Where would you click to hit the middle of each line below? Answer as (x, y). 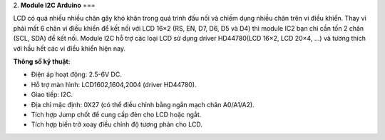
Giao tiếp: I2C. (52, 95)
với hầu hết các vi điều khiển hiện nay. (70, 48)
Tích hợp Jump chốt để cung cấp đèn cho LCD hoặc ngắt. (116, 114)
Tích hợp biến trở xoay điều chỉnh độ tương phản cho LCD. (117, 124)
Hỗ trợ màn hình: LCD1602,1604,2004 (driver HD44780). (114, 84)
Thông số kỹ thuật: (42, 61)
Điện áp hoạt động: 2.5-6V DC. (77, 74)
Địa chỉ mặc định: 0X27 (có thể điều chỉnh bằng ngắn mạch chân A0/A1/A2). (143, 104)
